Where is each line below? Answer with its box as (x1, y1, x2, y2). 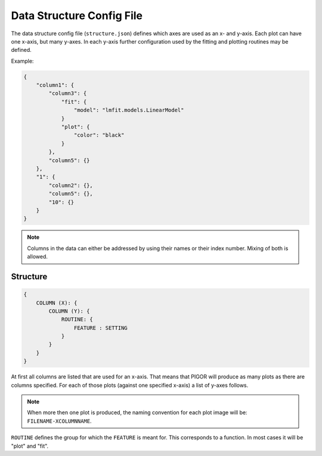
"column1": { (36, 82, 75, 89)
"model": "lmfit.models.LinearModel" (73, 107, 184, 113)
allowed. (27, 253, 48, 260)
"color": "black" (73, 132, 125, 138)
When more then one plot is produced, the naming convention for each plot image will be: (27, 409, 247, 416)
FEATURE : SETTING (73, 324, 128, 331)
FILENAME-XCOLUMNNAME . (27, 417, 92, 424)
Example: (11, 57, 34, 64)
